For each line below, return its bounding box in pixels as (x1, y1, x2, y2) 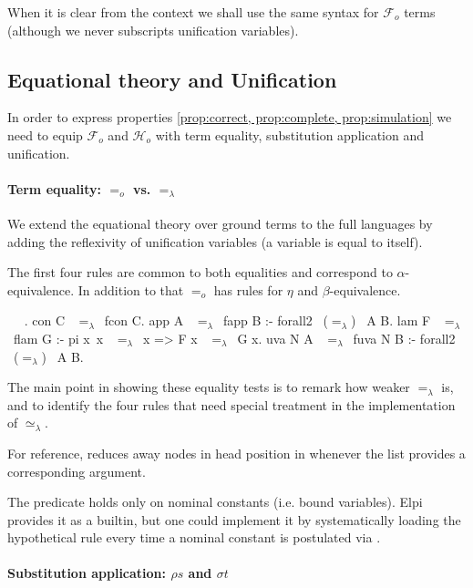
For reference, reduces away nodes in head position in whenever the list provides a (7, 443, 466, 462)
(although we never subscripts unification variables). (7, 20, 299, 39)
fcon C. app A (104, 311, 184, 330)
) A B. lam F (351, 311, 431, 330)
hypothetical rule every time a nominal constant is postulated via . (7, 528, 381, 547)
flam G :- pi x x (13, 328, 104, 347)
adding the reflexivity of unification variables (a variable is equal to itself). (7, 232, 423, 251)
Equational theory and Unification (7, 65, 337, 93)
